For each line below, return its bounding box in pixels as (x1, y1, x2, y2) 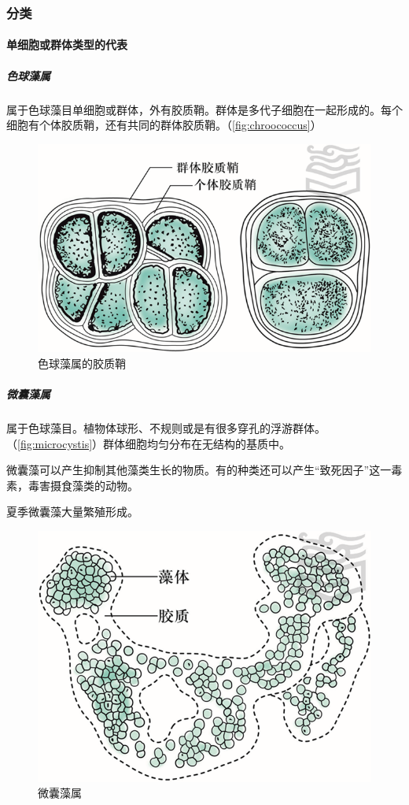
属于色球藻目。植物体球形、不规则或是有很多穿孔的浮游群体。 (6, 420, 326, 436)
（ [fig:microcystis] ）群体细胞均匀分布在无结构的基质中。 (6, 435, 291, 451)
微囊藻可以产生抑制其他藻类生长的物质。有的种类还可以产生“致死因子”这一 (6, 462, 392, 478)
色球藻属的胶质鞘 (38, 354, 126, 371)
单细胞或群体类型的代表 (6, 36, 127, 53)
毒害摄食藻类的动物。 (28, 477, 138, 493)
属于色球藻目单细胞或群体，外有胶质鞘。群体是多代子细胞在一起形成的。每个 (6, 101, 403, 117)
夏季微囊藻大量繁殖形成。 (6, 503, 138, 520)
